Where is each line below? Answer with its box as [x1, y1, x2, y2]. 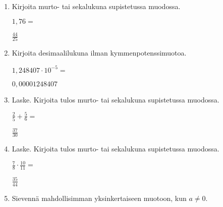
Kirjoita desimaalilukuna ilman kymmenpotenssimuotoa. [12, 47, 187, 58]
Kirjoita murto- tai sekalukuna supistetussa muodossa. [12, 1, 181, 11]
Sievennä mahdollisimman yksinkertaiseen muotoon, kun [12, 192, 187, 203]
